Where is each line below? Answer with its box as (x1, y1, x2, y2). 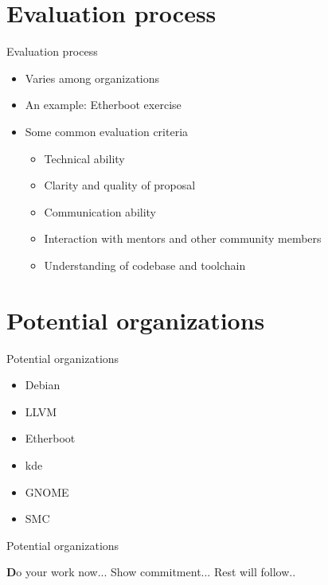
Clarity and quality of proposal (44, 177, 196, 193)
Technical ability (44, 150, 125, 166)
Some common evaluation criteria (25, 123, 189, 139)
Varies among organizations (25, 69, 160, 86)
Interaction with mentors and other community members (44, 230, 322, 247)
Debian (25, 376, 61, 393)
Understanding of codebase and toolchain (44, 256, 246, 273)
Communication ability (44, 203, 156, 220)
